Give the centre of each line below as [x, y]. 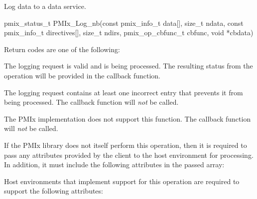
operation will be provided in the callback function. [82, 75]
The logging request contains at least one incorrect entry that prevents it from [124, 92]
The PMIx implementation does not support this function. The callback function [128, 118]
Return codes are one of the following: [62, 49]
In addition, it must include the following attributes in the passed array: [114, 165]
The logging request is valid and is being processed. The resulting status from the [128, 66]
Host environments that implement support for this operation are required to [122, 181]
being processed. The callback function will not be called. [91, 102]
